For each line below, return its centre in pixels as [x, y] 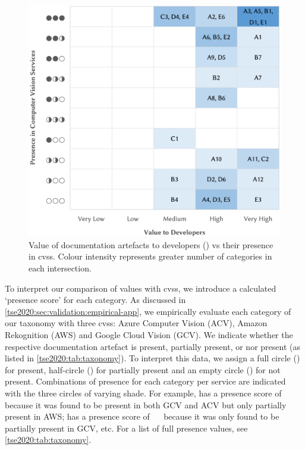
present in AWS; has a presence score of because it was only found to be [142, 416]
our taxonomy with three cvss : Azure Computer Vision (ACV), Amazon [136, 323]
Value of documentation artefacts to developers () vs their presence [151, 244]
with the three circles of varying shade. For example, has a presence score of [143, 393]
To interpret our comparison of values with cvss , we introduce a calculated [141, 288]
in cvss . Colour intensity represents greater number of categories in [150, 256]
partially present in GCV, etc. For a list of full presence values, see [126, 428]
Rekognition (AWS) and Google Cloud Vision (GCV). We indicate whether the [149, 334]
